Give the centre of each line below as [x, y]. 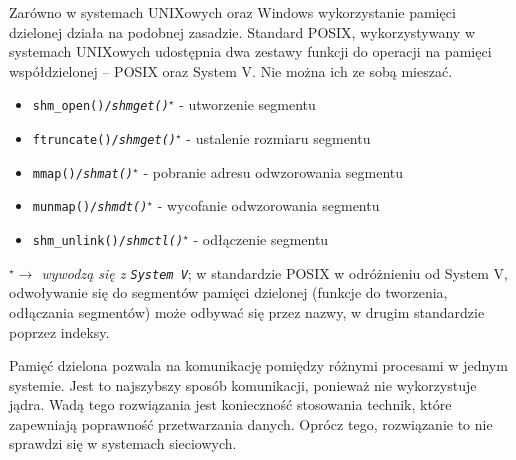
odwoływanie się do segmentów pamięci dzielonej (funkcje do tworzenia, [228, 292]
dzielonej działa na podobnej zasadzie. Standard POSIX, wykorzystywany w [242, 31]
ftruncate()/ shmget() [104, 140]
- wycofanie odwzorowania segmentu [268, 205]
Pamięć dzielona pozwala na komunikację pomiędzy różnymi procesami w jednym [258, 365]
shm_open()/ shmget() [100, 106]
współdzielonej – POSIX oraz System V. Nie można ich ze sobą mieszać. [231, 70]
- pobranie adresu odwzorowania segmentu [273, 171]
